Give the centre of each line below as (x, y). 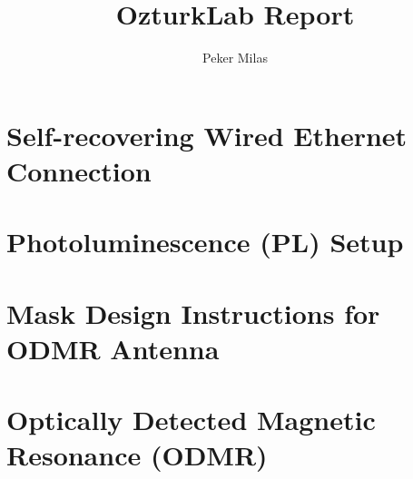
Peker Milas (235, 58)
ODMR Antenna (113, 348)
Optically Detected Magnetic (191, 420)
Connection (79, 170)
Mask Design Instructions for (193, 313)
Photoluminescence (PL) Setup (205, 242)
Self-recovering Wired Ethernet (207, 135)
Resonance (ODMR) (137, 455)
